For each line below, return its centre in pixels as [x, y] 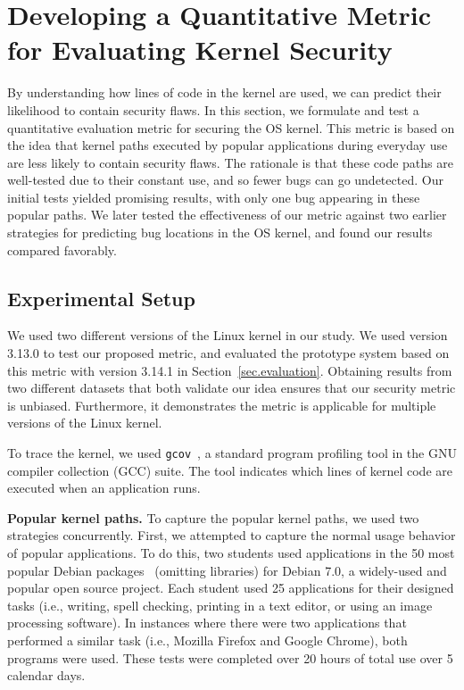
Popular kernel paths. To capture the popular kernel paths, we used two [213, 517]
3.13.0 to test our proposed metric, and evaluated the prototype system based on [228, 353]
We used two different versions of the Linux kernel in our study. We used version [228, 335]
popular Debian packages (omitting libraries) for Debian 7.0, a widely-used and [227, 570]
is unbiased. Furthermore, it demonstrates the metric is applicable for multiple [222, 405]
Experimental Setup [101, 298]
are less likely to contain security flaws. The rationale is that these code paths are [230, 162]
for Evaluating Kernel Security [200, 50]
